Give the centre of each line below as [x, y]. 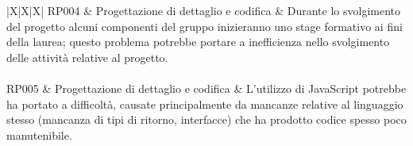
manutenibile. [39, 134]
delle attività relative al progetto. [87, 57]
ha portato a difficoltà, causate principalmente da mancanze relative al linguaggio [205, 104]
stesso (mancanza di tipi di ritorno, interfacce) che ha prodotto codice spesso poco [206, 119]
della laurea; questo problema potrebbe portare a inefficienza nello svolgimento [198, 42]
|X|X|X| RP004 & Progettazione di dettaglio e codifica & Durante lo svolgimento [204, 10]
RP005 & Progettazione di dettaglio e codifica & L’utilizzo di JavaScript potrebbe [206, 88]
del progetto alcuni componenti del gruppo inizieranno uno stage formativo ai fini [205, 26]
